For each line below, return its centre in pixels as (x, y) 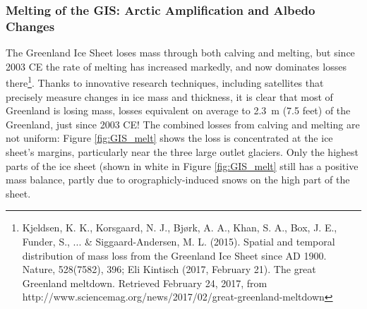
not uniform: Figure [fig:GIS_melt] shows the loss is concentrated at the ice (169, 138)
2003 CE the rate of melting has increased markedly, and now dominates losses (176, 66)
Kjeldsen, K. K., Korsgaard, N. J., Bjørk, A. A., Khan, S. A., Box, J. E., (180, 228)
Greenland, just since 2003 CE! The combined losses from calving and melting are (183, 124)
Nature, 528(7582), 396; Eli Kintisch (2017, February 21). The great (169, 269)
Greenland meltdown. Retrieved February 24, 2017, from (145, 283)
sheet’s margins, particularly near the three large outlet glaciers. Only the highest (182, 151)
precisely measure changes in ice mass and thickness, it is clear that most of (169, 96)
